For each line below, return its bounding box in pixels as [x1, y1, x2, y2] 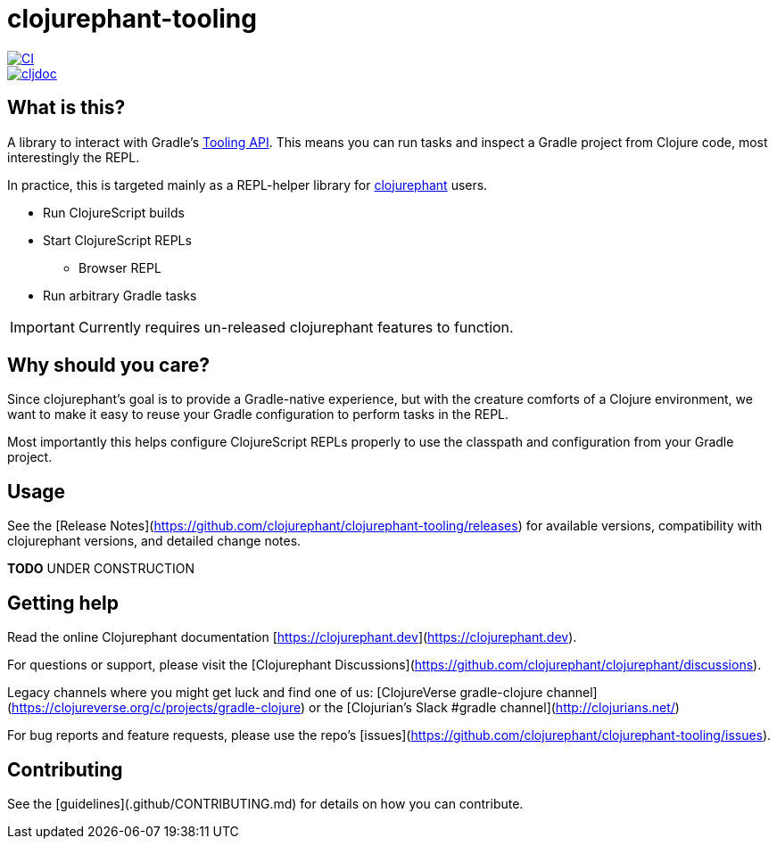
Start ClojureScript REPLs [43, 232, 192, 248]
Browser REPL [79, 259, 161, 275]
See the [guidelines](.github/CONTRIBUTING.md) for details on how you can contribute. [7, 795, 524, 811]
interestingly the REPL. [7, 149, 140, 165]
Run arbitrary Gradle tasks [43, 287, 197, 303]
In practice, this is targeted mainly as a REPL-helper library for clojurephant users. [7, 177, 488, 193]
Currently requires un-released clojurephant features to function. [78, 317, 514, 336]
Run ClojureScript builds [43, 204, 185, 220]
